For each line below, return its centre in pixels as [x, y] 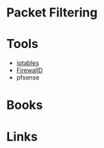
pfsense [28, 77]
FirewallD [29, 71]
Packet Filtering [52, 13]
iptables [27, 63]
